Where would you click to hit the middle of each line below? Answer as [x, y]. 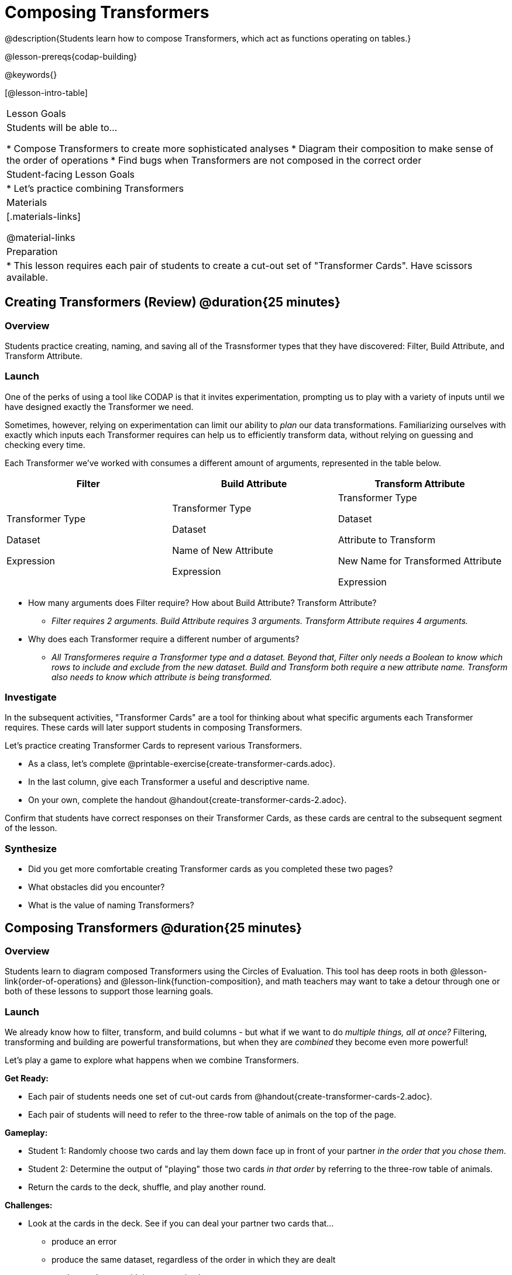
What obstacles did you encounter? [97, 887]
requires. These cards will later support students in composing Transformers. [154, 728]
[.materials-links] [44, 216]
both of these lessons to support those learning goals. [109, 991]
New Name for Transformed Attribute [420, 561]
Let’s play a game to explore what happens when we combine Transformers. [152, 1060]
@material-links [41, 237]
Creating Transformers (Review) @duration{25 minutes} [173, 302]
